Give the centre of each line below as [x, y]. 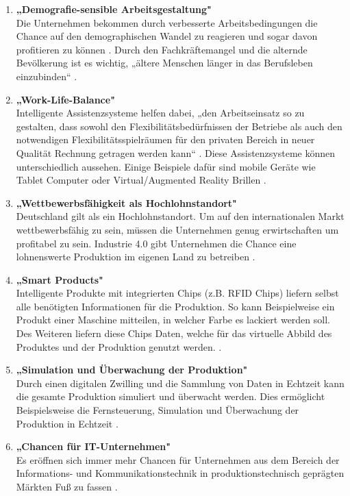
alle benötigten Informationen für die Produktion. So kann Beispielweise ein [175, 306]
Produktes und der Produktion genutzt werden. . [119, 346]
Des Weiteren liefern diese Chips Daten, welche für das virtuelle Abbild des [174, 333]
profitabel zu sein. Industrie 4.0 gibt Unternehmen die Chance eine [156, 243]
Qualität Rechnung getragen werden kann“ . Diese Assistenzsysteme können [176, 152]
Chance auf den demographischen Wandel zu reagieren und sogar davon [167, 36]
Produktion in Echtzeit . [67, 423]
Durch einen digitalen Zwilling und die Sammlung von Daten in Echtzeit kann [180, 383]
